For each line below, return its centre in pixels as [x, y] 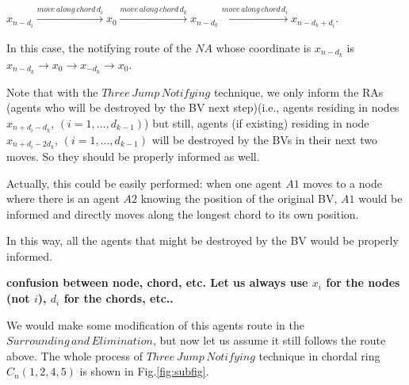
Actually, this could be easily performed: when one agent [144, 183]
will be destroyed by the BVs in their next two [264, 139]
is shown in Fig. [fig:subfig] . [144, 371]
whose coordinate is [264, 47]
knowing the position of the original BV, [239, 198]
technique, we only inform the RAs [298, 91]
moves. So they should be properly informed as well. [133, 156]
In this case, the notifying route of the [99, 47]
